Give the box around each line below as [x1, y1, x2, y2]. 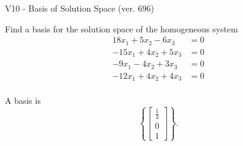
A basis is [5, 94, 41, 107]
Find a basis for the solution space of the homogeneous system [5, 22, 238, 35]
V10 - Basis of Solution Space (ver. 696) [5, 2, 154, 14]
